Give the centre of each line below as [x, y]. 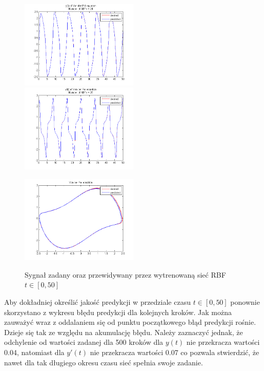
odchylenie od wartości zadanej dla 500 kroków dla [84, 342]
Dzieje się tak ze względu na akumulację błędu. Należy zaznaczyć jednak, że [124, 332]
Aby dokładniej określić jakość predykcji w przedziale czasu [97, 302]
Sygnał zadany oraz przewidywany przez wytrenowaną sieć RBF [125, 274]
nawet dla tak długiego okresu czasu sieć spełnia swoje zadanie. [104, 362]
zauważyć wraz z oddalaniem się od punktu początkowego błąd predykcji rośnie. [130, 322]
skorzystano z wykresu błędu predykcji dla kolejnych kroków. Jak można [118, 312]
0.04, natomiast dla [34, 352]
